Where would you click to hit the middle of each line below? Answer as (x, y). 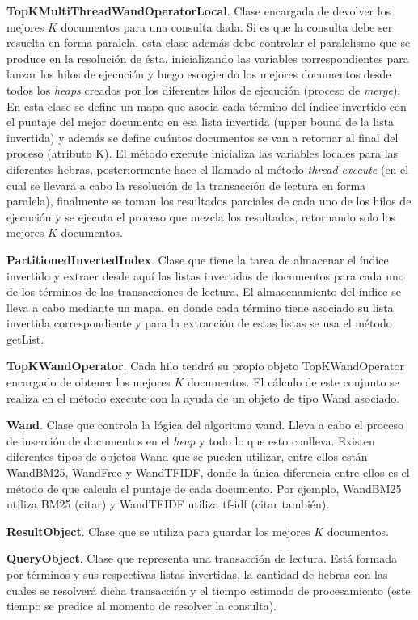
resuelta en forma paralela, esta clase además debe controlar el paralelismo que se (209, 42)
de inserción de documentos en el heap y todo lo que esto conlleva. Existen (191, 440)
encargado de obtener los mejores (89, 382)
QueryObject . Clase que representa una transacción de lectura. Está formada (202, 558)
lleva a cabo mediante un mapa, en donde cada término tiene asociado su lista (200, 307)
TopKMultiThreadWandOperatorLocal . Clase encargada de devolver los (199, 11)
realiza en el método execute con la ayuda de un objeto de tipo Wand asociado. (203, 397)
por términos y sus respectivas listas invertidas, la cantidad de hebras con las (197, 574)
